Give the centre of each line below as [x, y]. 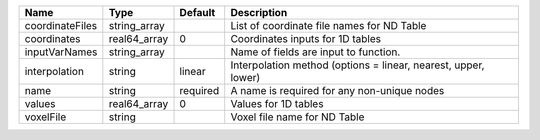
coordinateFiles [61, 25]
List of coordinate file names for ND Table [328, 25]
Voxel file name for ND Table [297, 117]
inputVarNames [61, 52]
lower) [245, 77]
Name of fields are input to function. [315, 52]
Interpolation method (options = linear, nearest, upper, [357, 65]
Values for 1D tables [277, 103]
